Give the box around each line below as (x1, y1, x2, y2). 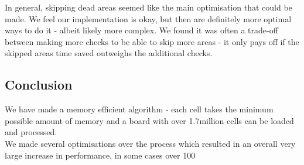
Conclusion (5, 75, 73, 94)
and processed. (5, 126, 57, 138)
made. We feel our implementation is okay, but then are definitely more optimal (5, 12, 292, 25)
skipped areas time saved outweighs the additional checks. (5, 47, 213, 59)
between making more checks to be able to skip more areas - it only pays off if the (5, 35, 299, 47)
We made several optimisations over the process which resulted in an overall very (5, 137, 296, 149)
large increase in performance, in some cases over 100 (5, 149, 196, 161)
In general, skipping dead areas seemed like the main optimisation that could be (5, 1, 292, 13)
